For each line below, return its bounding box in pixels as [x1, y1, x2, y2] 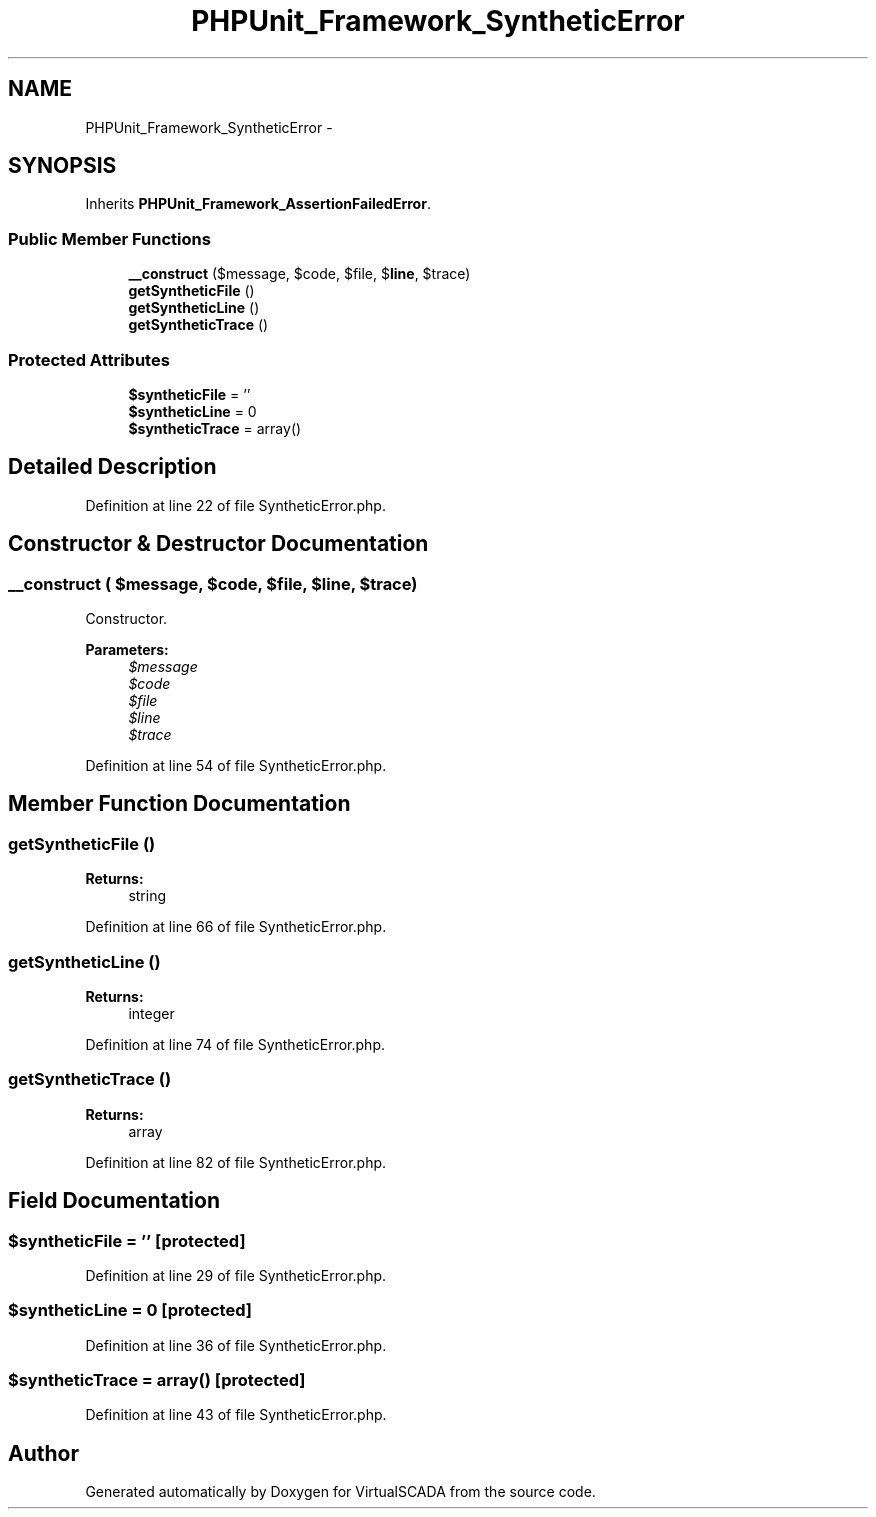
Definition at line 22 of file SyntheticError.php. [85, 496, 386, 514]
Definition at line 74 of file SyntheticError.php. [85, 1035, 385, 1053]
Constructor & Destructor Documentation [8, 531, 429, 557]
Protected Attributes [8, 349, 170, 370]
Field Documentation [8, 1188, 220, 1214]
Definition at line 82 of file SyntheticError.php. [85, 1153, 387, 1171]
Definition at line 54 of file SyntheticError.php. [85, 757, 387, 774]
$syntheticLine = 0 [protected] [8, 1300, 252, 1321]
